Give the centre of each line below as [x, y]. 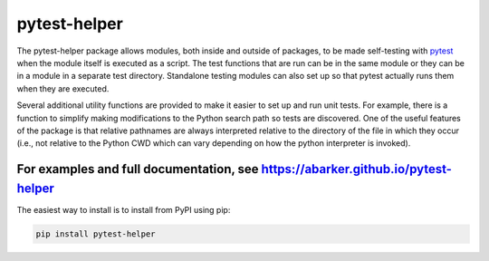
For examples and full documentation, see [138, 169]
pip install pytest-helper [96, 234]
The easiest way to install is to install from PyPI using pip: [124, 209]
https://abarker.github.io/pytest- [357, 169]
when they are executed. [63, 88]
